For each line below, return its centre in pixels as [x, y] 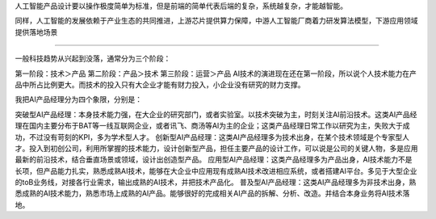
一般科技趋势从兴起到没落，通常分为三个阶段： [93, 59]
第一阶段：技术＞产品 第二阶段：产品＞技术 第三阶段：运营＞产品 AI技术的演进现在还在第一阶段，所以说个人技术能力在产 [216, 74]
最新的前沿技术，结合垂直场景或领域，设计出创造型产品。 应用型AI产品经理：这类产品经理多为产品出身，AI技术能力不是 [214, 160]
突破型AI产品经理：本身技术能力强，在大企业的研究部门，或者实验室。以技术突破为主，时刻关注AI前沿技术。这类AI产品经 [216, 114]
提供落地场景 [36, 32]
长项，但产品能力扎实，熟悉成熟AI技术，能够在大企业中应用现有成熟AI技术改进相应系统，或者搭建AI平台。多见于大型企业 [216, 171]
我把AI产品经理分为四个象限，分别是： [79, 99]
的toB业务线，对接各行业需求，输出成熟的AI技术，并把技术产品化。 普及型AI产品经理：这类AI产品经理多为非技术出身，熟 [216, 183]
